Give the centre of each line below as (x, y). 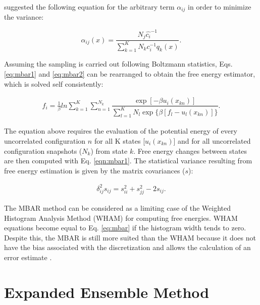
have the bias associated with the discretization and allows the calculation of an (127, 247)
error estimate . (28, 257)
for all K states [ (120, 141)
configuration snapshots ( (43, 150)
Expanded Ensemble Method (107, 292)
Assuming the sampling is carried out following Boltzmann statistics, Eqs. (118, 64)
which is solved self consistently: (54, 83)
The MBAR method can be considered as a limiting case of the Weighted (118, 208)
